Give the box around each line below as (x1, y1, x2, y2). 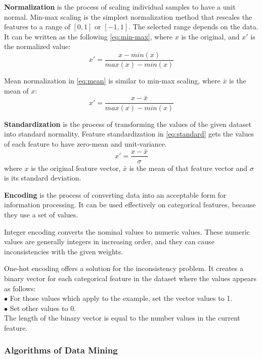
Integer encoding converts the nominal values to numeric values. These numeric (4, 226, 250, 237)
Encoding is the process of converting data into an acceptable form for (4, 189, 227, 200)
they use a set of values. (4, 209, 78, 219)
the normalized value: (4, 41, 71, 52)
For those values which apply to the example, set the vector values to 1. (10, 293, 233, 303)
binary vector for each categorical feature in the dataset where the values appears (4, 273, 257, 283)
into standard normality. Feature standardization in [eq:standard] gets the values (4, 128, 254, 139)
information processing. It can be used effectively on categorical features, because (4, 199, 256, 210)
